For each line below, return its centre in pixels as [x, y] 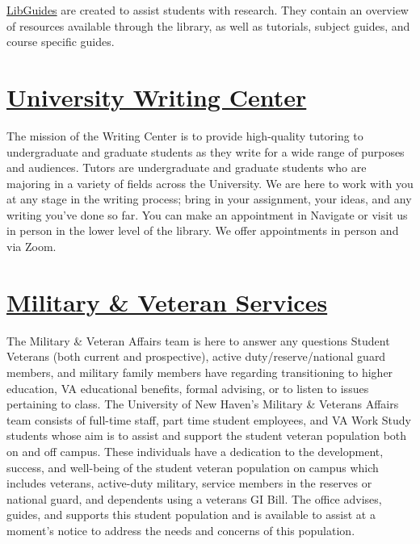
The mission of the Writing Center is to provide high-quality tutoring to [185, 135]
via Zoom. [31, 247]
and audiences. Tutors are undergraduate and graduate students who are [187, 167]
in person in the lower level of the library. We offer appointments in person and [203, 230]
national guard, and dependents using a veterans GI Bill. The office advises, [194, 498]
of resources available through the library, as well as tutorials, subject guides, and [208, 25]
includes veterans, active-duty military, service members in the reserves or [189, 483]
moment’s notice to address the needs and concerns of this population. [181, 530]
